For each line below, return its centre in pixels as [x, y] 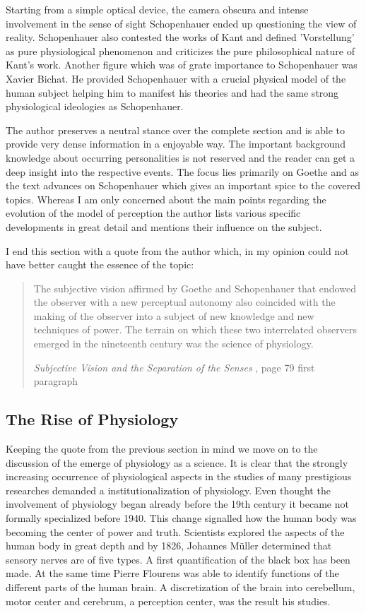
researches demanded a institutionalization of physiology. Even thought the [168, 490]
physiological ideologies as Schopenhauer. [95, 106]
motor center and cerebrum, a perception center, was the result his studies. [168, 601]
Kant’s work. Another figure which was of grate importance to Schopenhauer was [182, 65]
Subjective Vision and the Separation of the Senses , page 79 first [174, 367]
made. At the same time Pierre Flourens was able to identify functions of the [172, 573]
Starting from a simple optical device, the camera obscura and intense [157, 9]
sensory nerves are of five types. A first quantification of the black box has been [178, 559]
